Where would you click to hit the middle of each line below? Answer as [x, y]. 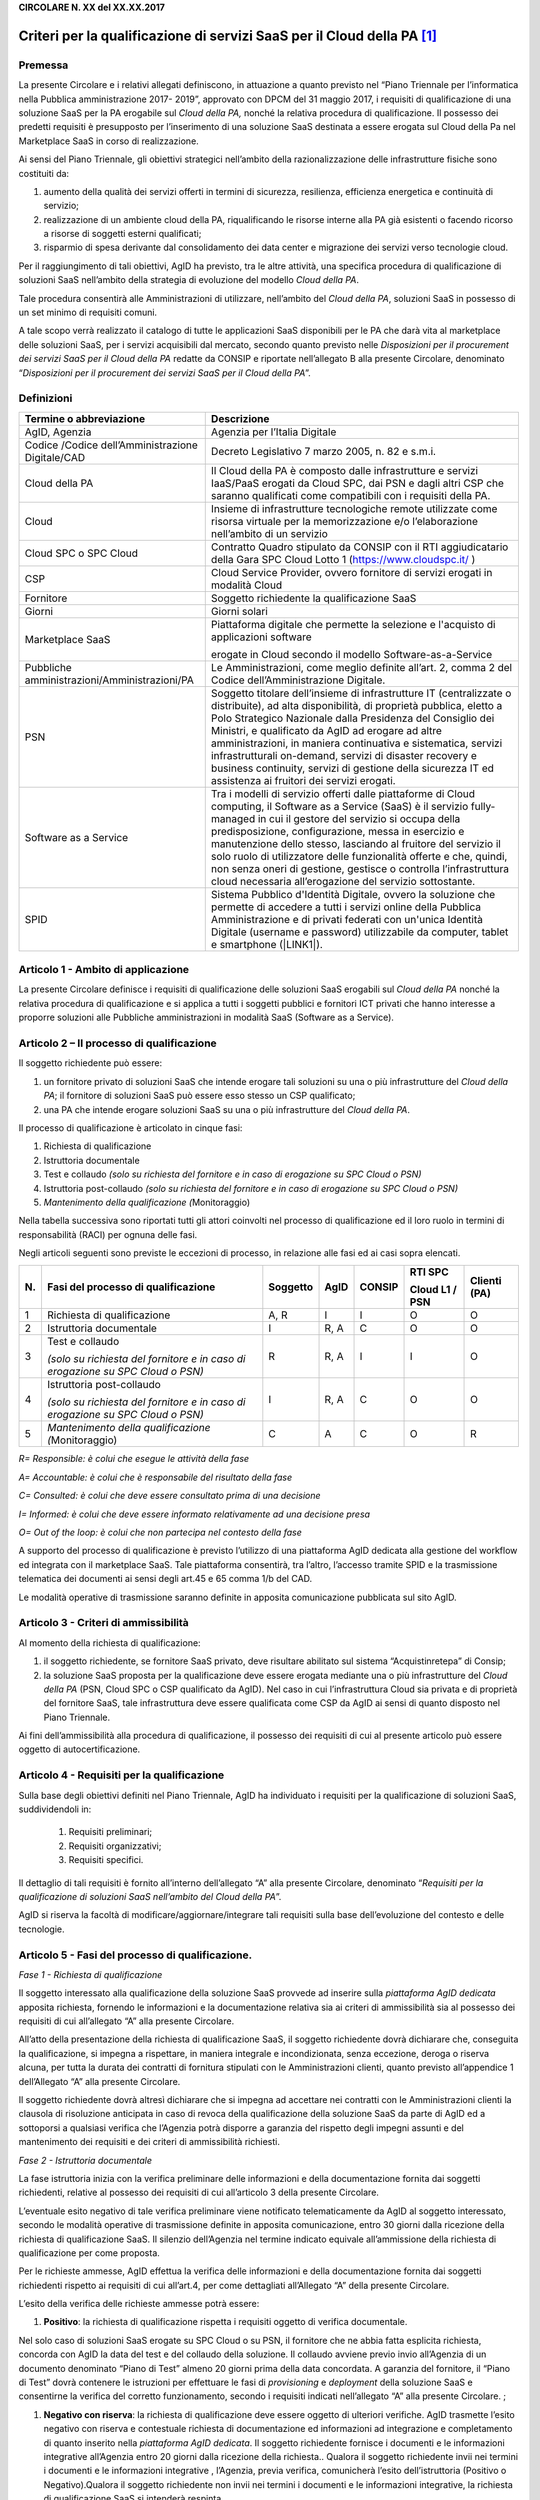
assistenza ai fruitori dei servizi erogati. [303, 780]
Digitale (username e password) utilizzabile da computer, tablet [359, 932]
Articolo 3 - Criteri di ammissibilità [103, 1623]
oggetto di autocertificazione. [79, 1749]
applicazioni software [261, 637]
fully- [483, 806]
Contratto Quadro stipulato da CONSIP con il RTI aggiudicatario [359, 547]
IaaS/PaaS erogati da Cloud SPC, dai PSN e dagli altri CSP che [357, 483]
